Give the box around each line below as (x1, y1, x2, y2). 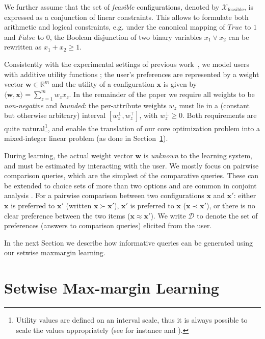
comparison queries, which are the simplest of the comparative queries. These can (4, 170, 259, 181)
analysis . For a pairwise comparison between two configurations (4, 190, 204, 201)
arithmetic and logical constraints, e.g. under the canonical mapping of (4, 21, 225, 32)
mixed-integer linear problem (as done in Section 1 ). (4, 133, 168, 143)
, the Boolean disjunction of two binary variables (49, 31, 202, 42)
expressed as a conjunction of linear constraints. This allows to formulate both (4, 11, 249, 22)
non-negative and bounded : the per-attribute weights (4, 100, 167, 110)
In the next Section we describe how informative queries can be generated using (4, 237, 253, 248)
